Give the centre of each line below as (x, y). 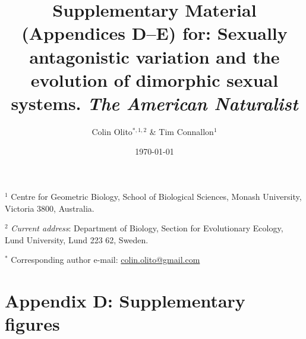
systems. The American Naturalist (154, 103)
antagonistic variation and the (154, 56)
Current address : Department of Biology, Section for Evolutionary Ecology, (147, 228)
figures (32, 324)
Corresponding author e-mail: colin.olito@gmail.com (105, 260)
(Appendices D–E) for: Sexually (154, 33)
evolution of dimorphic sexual (154, 79)
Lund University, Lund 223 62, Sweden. (77, 239)
